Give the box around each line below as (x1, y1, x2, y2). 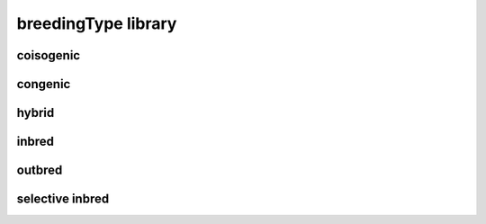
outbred (16, 163, 63, 178)
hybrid (16, 105, 55, 121)
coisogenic (16, 48, 81, 63)
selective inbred (16, 192, 110, 207)
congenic (16, 76, 71, 92)
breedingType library (16, 13, 177, 33)
